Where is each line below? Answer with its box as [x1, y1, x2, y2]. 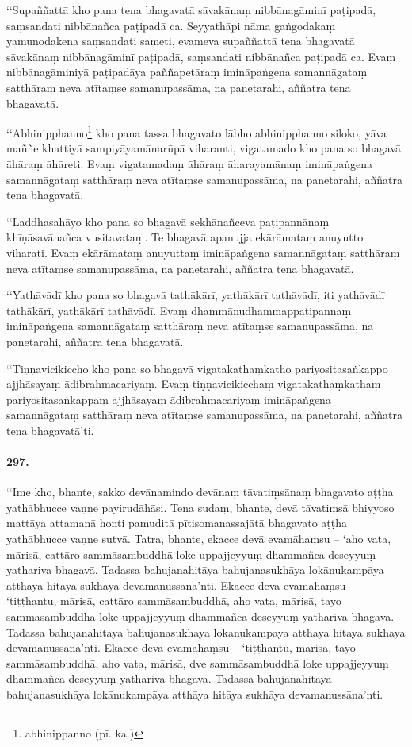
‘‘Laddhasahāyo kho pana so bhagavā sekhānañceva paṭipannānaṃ [6, 213, 330, 229]
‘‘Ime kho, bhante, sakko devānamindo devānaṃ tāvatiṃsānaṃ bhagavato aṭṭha [6, 483, 394, 500]
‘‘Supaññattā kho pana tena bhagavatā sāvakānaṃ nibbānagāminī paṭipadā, [6, 2, 376, 17]
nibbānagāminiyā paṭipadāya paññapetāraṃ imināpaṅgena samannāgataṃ [6, 64, 368, 80]
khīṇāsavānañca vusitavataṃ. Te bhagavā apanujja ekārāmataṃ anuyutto [6, 229, 364, 245]
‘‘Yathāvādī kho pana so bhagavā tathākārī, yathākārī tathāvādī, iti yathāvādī [6, 287, 385, 303]
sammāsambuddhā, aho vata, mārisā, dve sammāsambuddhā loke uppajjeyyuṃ [6, 654, 389, 671]
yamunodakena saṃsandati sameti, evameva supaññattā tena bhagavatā [6, 33, 355, 49]
